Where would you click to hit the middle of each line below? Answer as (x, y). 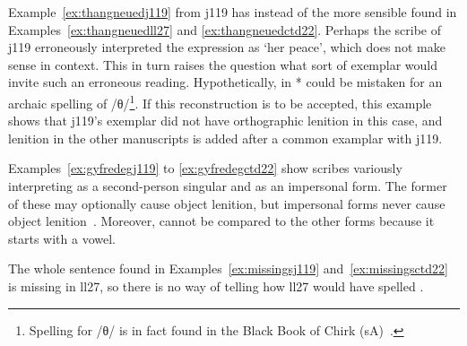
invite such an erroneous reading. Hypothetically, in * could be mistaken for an (225, 82)
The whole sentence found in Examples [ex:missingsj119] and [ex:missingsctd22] (228, 268)
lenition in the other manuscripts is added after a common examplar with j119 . (225, 138)
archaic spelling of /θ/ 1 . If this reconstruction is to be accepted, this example (220, 101)
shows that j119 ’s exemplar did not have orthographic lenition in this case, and (225, 121)
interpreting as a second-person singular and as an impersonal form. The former (228, 186)
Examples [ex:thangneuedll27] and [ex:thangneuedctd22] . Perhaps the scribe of (225, 29)
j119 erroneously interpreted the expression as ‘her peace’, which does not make (227, 47)
